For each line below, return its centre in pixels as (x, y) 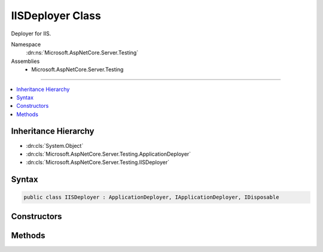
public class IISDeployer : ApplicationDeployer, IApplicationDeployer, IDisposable (151, 197)
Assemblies (25, 61)
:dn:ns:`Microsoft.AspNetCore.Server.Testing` (82, 53)
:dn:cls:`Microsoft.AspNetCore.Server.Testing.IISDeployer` (98, 162)
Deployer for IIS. (31, 34)
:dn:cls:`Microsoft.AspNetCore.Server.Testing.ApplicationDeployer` (109, 154)
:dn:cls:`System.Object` (55, 145)
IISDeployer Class (56, 16)
